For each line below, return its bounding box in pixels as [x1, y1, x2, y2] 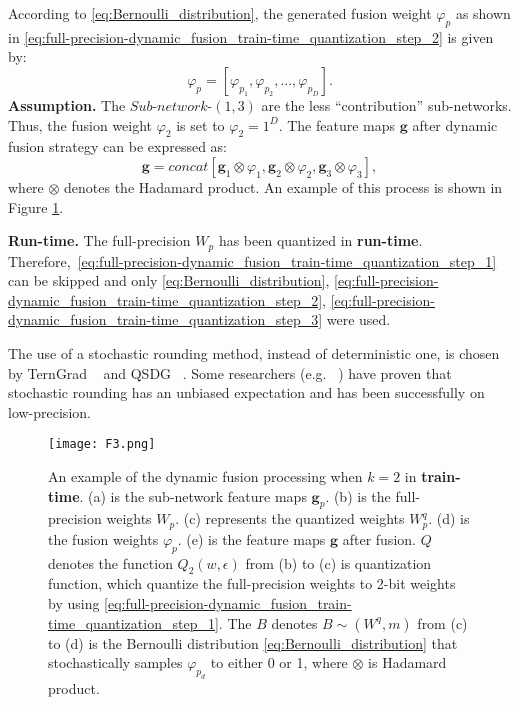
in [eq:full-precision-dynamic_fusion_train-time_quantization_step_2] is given [8, 26, 494, 47]
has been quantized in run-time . [218, 230, 423, 251]
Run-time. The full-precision [8, 230, 191, 251]
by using [48, 593, 100, 614]
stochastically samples [48, 652, 183, 673]
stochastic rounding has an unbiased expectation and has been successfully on [8, 382, 485, 403]
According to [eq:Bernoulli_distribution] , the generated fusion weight [8, 3, 432, 23]
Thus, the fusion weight [8, 114, 153, 135]
